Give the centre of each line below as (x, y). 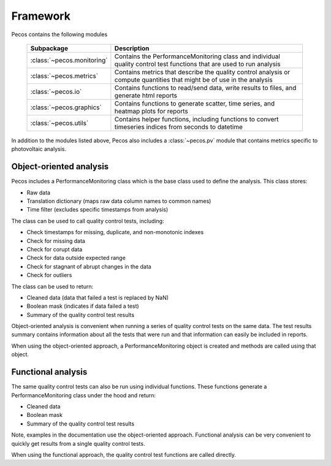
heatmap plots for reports (151, 111)
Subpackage (49, 48)
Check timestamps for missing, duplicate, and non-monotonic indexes (115, 232)
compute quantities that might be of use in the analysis (193, 80)
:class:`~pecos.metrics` (64, 75)
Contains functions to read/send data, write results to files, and (205, 88)
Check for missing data (56, 241)
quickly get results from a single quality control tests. (78, 443)
